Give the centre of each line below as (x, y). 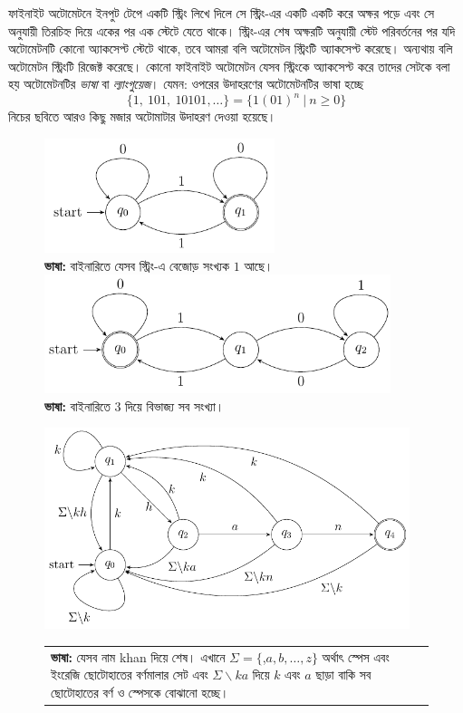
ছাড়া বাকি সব (343, 674)
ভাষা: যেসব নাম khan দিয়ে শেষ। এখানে (138, 656)
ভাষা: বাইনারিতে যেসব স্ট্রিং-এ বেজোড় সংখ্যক (137, 265)
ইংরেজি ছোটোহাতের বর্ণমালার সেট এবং (130, 674)
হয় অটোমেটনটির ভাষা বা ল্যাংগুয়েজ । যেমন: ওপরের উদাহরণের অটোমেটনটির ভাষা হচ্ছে (186, 84)
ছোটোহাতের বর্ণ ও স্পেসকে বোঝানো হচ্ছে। (140, 692)
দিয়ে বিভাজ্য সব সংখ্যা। (175, 405)
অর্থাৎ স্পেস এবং (356, 656)
